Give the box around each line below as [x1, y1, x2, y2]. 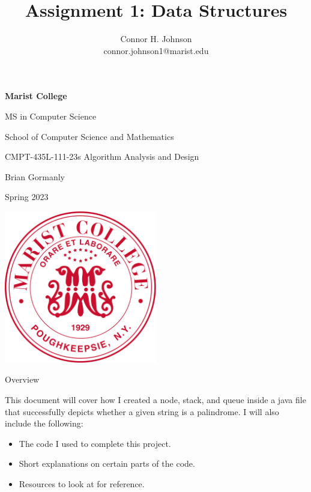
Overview [5, 373, 40, 386]
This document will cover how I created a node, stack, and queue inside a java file [5, 393, 306, 406]
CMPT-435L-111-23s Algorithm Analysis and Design [5, 150, 199, 163]
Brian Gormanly [5, 170, 65, 183]
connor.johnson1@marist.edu [103, 44, 209, 56]
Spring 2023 [5, 190, 49, 203]
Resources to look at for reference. [19, 478, 145, 490]
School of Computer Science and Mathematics [5, 130, 174, 142]
